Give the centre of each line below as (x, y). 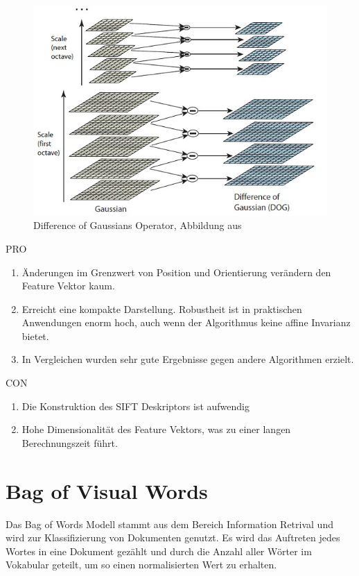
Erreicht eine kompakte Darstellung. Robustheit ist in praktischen (162, 308)
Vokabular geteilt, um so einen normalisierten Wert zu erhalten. (141, 565)
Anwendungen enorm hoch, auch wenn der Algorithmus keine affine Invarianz (186, 322)
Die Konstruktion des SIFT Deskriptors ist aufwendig (135, 406)
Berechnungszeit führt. (70, 442)
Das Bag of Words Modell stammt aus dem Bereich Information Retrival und (169, 524)
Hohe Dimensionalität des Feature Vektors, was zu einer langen (156, 429)
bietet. (35, 336)
